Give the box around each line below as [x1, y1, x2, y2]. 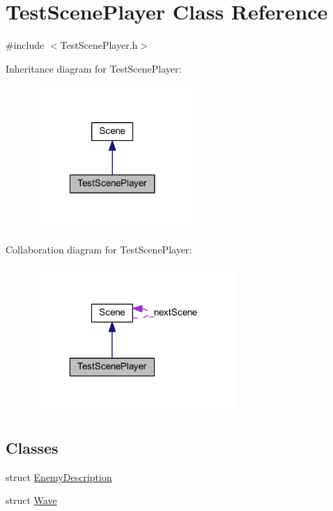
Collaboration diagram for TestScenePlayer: [6, 242, 192, 257]
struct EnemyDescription [6, 469, 112, 484]
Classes [6, 436, 59, 458]
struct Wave [6, 493, 57, 508]
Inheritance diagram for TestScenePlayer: [6, 61, 182, 75]
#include [6, 38, 45, 52]
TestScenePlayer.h [60, 38, 138, 52]
